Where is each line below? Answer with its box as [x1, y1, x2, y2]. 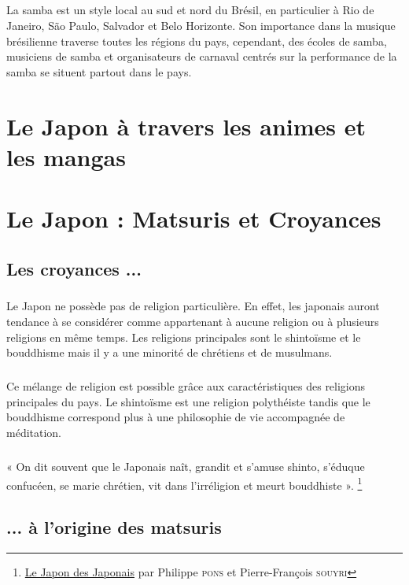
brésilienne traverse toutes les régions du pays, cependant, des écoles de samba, [6, 32, 387, 49]
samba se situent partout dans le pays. [6, 63, 192, 80]
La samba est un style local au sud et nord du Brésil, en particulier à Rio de [6, 2, 374, 18]
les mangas [6, 140, 126, 172]
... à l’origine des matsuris [6, 515, 222, 539]
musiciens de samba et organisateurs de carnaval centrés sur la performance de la [6, 48, 397, 65]
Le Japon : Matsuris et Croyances [6, 202, 381, 235]
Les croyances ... [6, 256, 142, 280]
